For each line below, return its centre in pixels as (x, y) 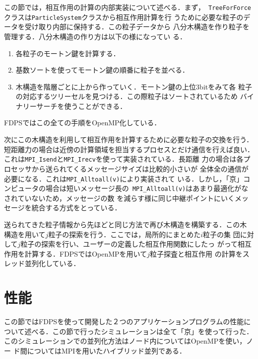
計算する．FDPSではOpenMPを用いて (86, 253)
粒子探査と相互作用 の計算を (196, 253)
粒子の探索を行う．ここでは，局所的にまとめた (125, 234)
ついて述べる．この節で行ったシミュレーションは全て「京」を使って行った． (129, 331)
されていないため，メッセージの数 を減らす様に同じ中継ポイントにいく (119, 198)
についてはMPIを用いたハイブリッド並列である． (106, 350)
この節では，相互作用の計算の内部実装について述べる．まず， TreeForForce (128, 7)
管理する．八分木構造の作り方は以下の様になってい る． (95, 36)
